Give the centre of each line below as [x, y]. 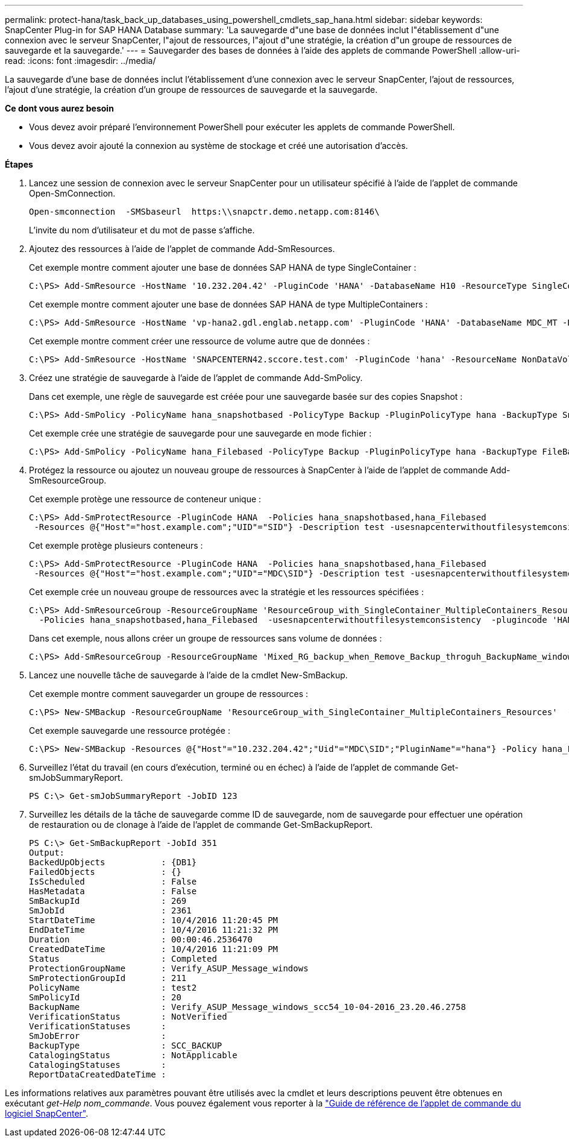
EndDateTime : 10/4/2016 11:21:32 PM [154, 930]
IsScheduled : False [113, 882]
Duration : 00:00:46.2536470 [141, 939]
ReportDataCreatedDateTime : [98, 1074]
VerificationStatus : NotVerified [128, 1017]
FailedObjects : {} [105, 872]
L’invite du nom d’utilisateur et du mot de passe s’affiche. [142, 230]
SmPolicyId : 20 [105, 997]
